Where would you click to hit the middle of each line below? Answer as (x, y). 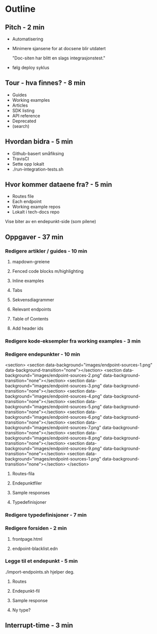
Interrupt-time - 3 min (39, 625)
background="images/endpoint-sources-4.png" (53, 396)
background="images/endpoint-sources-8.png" (53, 438)
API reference (26, 115)
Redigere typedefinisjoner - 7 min (46, 515)
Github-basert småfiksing (38, 153)
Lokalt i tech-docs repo (36, 212)
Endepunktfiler (27, 483)
